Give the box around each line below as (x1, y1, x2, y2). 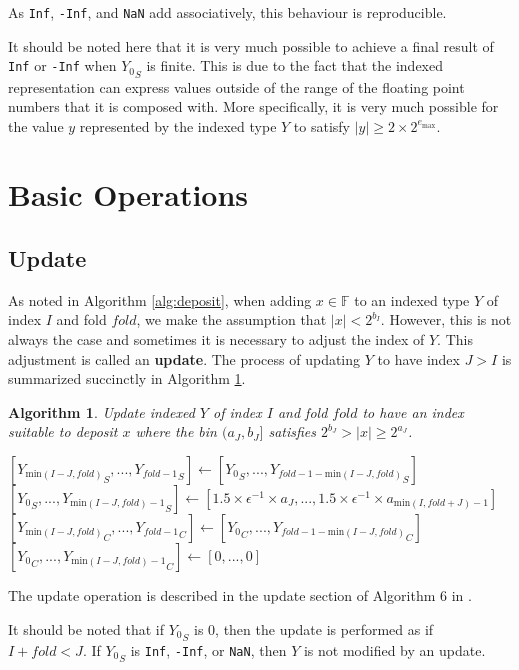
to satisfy (293, 115, 350, 136)
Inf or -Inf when (8, 55, 117, 76)
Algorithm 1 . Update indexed (8, 401, 195, 422)
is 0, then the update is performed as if (194, 618, 434, 639)
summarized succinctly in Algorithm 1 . (8, 368, 246, 389)
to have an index (362, 401, 464, 422)
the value (8, 115, 64, 136)
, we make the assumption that (136, 309, 327, 330)
